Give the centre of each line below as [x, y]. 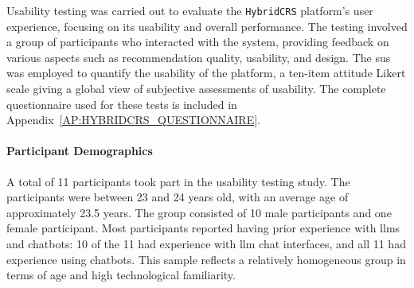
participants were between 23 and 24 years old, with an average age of [178, 197]
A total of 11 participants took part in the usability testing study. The [178, 181]
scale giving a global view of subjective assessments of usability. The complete [196, 89]
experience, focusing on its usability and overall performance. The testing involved [207, 26]
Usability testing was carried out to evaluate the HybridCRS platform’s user [190, 10]
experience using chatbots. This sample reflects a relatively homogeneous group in [206, 259]
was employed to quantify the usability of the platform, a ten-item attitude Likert [206, 73]
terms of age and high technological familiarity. [121, 275]
